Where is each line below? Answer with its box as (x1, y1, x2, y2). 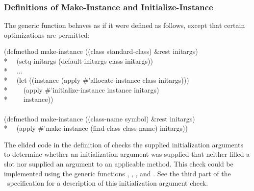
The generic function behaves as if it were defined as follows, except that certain (4, 20, 245, 30)
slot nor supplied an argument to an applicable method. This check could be (4, 158, 233, 168)
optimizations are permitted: (4, 29, 90, 40)
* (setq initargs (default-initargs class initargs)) (4, 56, 153, 66)
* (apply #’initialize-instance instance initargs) (4, 84, 159, 95)
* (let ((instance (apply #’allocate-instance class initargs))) (4, 75, 189, 85)
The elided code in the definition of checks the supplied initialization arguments (4, 139, 243, 149)
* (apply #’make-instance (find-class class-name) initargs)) (4, 123, 188, 133)
